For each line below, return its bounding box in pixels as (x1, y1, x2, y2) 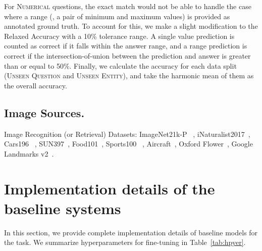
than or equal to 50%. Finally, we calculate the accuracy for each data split (4, 60, 237, 71)
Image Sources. (4, 105, 85, 120)
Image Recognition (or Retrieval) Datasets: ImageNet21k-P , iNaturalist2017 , (4, 128, 250, 139)
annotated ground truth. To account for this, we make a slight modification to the (4, 21, 258, 31)
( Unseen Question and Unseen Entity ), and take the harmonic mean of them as (4, 70, 254, 81)
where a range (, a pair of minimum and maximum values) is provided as (4, 11, 230, 21)
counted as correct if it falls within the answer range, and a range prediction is (4, 40, 247, 51)
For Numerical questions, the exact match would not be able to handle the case (4, 1, 251, 11)
